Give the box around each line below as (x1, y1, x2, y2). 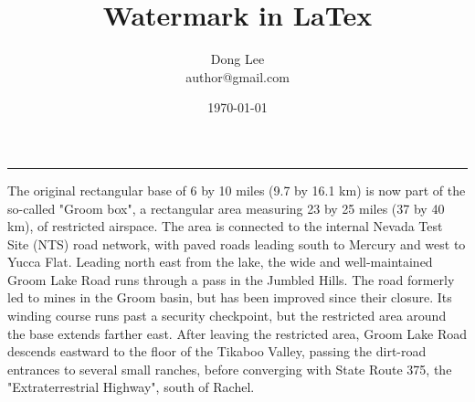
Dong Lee (210, 49, 265, 69)
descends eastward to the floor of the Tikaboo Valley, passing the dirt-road (7, 342, 427, 361)
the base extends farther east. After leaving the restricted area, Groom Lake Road (7, 323, 468, 343)
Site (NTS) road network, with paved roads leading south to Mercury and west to (7, 234, 466, 253)
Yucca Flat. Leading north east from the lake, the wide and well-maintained (7, 252, 433, 271)
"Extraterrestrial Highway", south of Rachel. (7, 377, 255, 397)
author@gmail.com (185, 67, 290, 86)
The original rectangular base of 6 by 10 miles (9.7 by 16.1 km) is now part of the (7, 180, 466, 199)
